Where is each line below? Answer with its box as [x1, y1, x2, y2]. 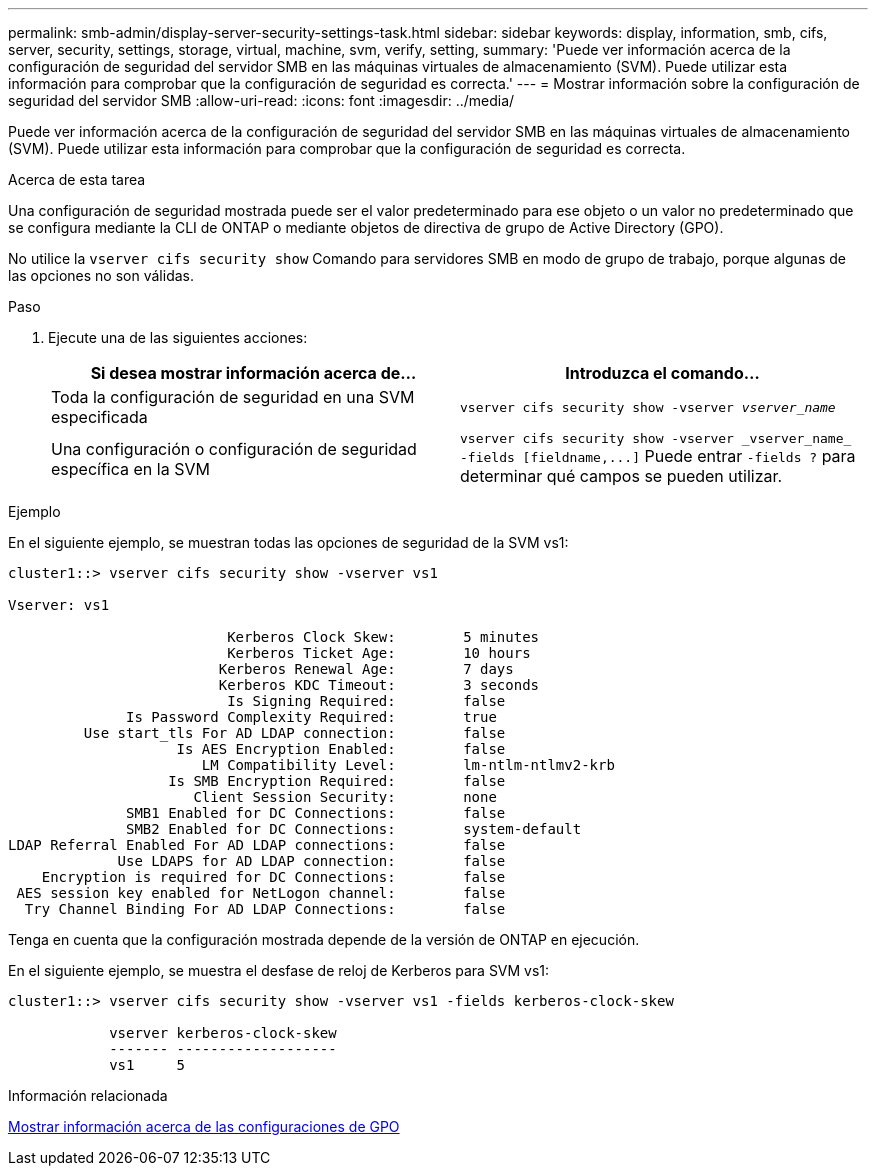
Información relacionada [8, 1087, 168, 1104]
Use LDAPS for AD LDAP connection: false [117, 853, 506, 869]
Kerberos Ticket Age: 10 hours [227, 645, 531, 661]
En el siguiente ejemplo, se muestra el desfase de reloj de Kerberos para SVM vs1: [8, 962, 550, 979]
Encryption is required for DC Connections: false [41, 869, 506, 885]
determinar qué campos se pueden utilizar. [460, 466, 783, 486]
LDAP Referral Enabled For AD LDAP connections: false [8, 837, 506, 853]
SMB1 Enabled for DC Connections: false [126, 805, 506, 821]
